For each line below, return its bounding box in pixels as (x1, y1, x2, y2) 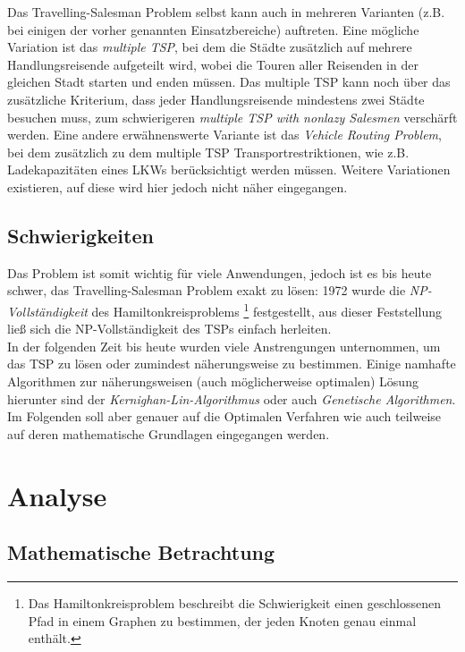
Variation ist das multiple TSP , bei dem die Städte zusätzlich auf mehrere (7, 38, 412, 56)
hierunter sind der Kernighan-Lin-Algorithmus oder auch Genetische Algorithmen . (7, 389, 456, 408)
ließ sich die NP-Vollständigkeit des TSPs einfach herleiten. (7, 319, 332, 338)
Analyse (7, 477, 107, 513)
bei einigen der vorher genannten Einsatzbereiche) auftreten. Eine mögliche (7, 20, 419, 38)
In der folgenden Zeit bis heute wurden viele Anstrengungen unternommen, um (7, 336, 441, 355)
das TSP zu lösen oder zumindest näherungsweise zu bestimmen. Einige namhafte (7, 354, 456, 373)
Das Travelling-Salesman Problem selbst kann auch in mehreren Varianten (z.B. (7, 3, 445, 21)
